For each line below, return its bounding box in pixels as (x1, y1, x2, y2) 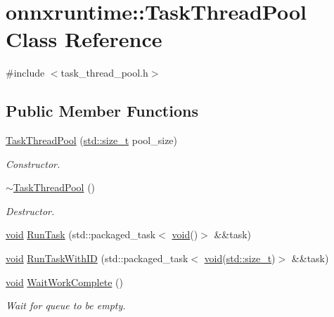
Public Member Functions (6, 100, 198, 122)
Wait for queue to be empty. (6, 298, 126, 313)
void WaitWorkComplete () (6, 274, 123, 289)
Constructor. (6, 156, 60, 171)
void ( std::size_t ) (204, 251, 276, 266)
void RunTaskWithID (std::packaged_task (6, 251, 188, 266)
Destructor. (6, 203, 55, 218)
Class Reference (6, 25, 162, 53)
